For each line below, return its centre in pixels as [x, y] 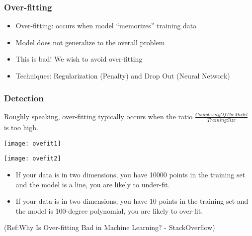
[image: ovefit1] [33, 143]
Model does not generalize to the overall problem [90, 42]
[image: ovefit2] [33, 159]
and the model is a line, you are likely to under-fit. [93, 184]
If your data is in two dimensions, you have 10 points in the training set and [132, 201]
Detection [24, 98]
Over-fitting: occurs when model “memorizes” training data [106, 26]
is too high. [21, 127]
